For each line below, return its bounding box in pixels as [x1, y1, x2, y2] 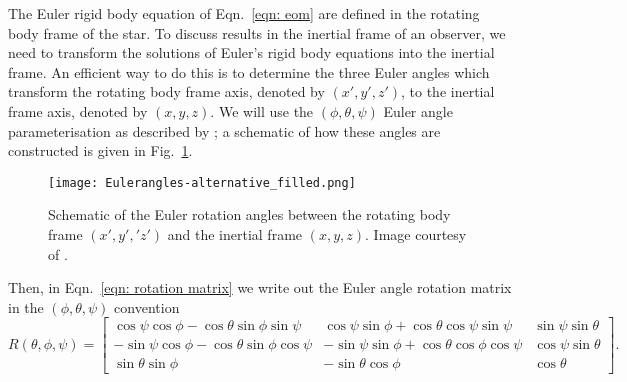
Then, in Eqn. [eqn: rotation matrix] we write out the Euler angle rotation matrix [8, 277, 512, 298]
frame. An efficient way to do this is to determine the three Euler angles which [8, 61, 490, 82]
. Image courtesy [365, 224, 467, 244]
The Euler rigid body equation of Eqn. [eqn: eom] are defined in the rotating [8, 3, 480, 23]
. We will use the [210, 100, 314, 121]
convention [114, 296, 180, 317]
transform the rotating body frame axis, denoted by [8, 81, 325, 102]
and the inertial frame [167, 224, 303, 244]
